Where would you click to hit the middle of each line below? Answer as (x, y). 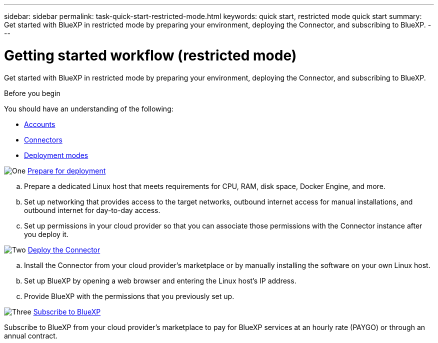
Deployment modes (56, 155)
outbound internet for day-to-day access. (92, 210)
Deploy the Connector (64, 249)
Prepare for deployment (67, 170)
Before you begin (32, 93)
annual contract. (31, 335)
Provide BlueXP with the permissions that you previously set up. (129, 296)
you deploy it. (46, 234)
